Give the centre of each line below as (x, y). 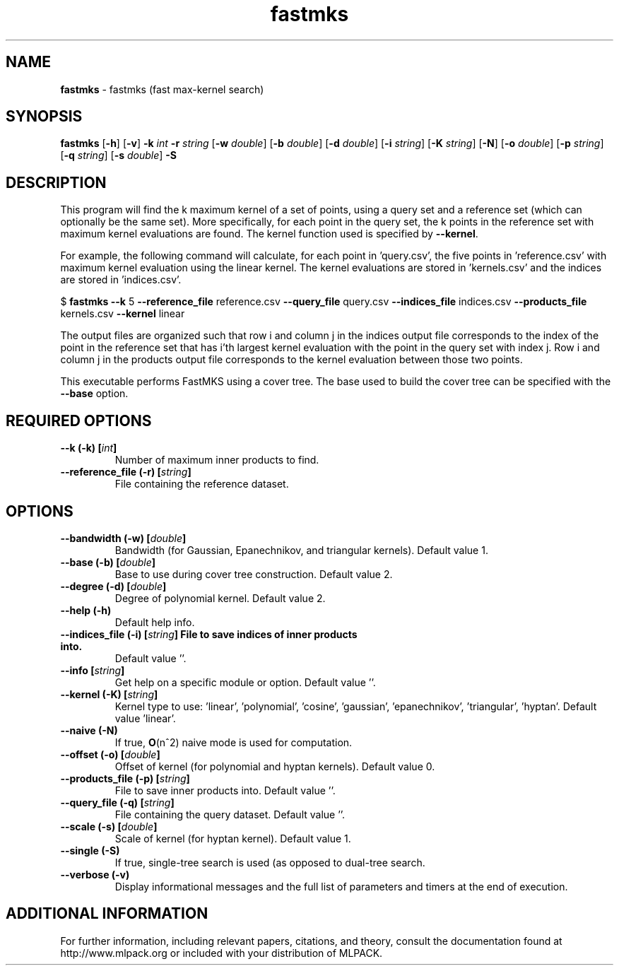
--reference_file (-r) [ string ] (126, 472)
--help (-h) (86, 610)
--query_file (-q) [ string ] (117, 802)
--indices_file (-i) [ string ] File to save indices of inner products (209, 634)
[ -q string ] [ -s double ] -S (119, 155)
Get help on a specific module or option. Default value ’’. (245, 682)
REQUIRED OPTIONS (79, 420)
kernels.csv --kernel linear (123, 314)
